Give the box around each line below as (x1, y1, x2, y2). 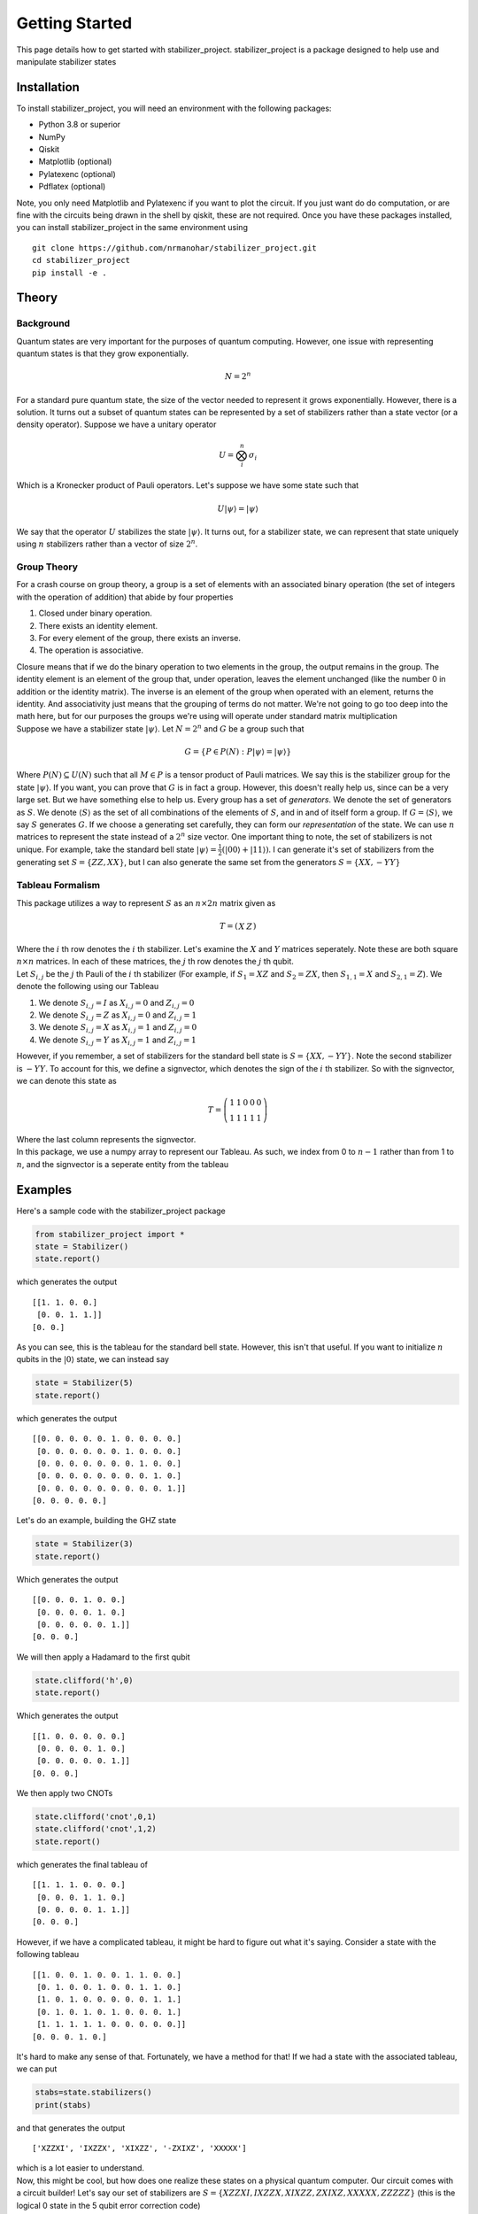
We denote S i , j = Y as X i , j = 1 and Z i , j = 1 (38, 1034, 197, 1047)
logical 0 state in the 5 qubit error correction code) (16, 2200, 201, 2210)
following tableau (16, 1949, 80, 1960)
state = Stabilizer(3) (35, 1539, 134, 1549)
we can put (16, 2063, 58, 2074)
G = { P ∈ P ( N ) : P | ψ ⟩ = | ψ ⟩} (184, 747, 292, 756)
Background (16, 317, 71, 329)
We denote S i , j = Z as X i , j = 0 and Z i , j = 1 (38, 1010, 197, 1022)
